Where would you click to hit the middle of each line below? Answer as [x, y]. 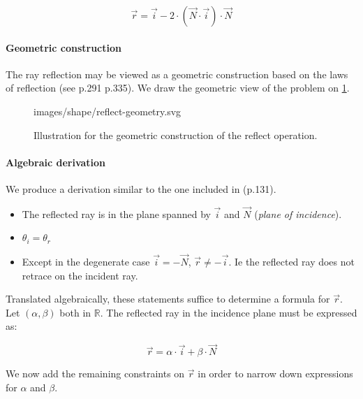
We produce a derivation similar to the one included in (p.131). [141, 188]
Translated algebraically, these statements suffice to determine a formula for [168, 299]
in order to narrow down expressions [275, 373]
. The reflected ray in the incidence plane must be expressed [229, 312]
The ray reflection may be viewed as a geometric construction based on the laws [177, 74]
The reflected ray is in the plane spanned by [116, 213]
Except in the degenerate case [86, 262]
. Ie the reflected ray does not [291, 262]
